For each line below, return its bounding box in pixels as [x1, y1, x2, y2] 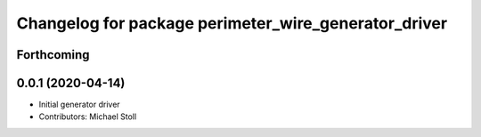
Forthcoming [16, 47, 90, 62]
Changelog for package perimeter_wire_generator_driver [16, 13, 448, 33]
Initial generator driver [38, 99, 120, 110]
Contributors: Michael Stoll [38, 111, 137, 122]
